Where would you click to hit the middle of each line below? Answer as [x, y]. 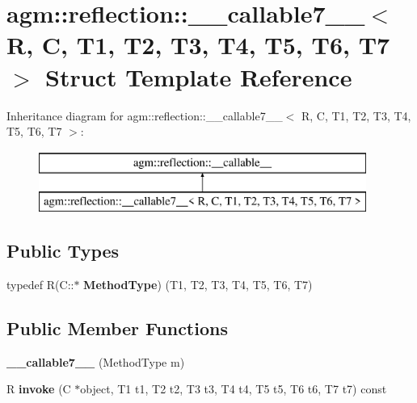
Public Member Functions [117, 328]
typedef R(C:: [40, 285]
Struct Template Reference [199, 76]
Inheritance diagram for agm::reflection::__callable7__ [145, 115]
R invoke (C [39, 389]
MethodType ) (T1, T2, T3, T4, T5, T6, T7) [198, 285]
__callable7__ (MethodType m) [96, 361]
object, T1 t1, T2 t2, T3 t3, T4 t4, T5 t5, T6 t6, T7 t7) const [234, 389]
